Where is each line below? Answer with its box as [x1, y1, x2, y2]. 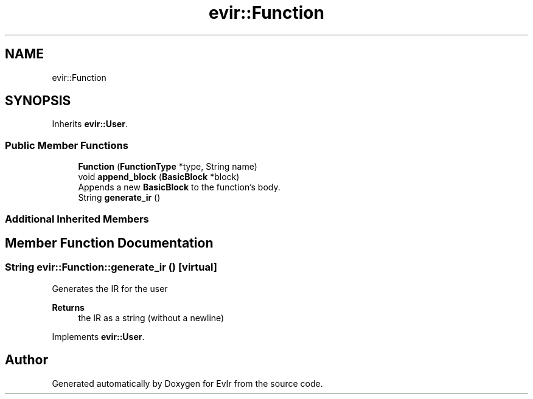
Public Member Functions [5, 139, 128, 151]
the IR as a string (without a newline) [78, 312, 225, 323]
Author [5, 352, 48, 368]
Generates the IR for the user [52, 283, 168, 294]
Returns [52, 302, 85, 313]
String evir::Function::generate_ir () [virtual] [5, 261, 217, 274]
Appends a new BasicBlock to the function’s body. [78, 182, 280, 193]
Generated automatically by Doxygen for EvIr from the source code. [52, 378, 323, 389]
